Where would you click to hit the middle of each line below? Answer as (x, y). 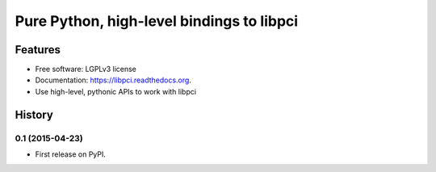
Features (38, 50)
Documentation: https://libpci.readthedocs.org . (113, 80)
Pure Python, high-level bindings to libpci (157, 21)
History (34, 114)
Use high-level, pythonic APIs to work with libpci (116, 91)
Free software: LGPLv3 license (86, 69)
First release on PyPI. (71, 154)
